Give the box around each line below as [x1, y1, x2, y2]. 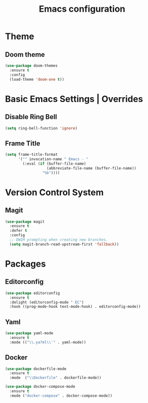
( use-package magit [5, 219, 45, 224]
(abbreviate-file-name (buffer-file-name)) [46, 166, 137, 170]
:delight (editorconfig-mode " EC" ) [9, 299, 84, 305]
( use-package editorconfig [5, 291, 60, 296]
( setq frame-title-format [5, 152, 58, 157]
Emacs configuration [39, 3, 126, 15]
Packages [5, 258, 46, 269]
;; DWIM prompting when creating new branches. [9, 237, 108, 242]
